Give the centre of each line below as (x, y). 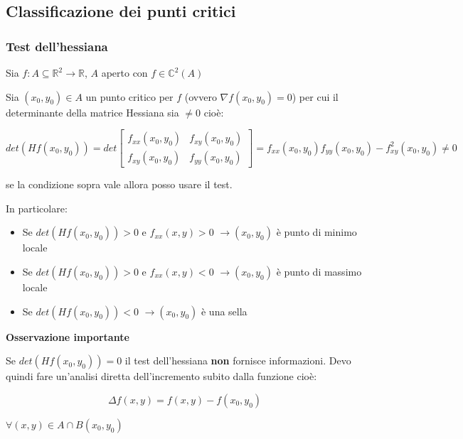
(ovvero (201, 96)
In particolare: (37, 208)
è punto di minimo (316, 232)
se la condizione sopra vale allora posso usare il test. (119, 184)
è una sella (224, 311)
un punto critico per (129, 96)
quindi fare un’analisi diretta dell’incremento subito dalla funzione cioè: (161, 376)
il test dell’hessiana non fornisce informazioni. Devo (238, 361)
